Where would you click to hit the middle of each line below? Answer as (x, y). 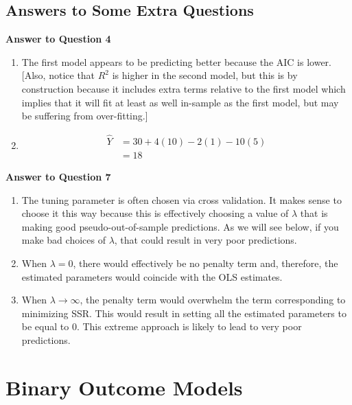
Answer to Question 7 (58, 177)
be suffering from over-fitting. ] (85, 116)
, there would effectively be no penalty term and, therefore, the (206, 263)
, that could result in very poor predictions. (206, 240)
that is (314, 213)
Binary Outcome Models (124, 387)
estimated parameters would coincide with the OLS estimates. (152, 276)
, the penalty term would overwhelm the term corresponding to (213, 300)
